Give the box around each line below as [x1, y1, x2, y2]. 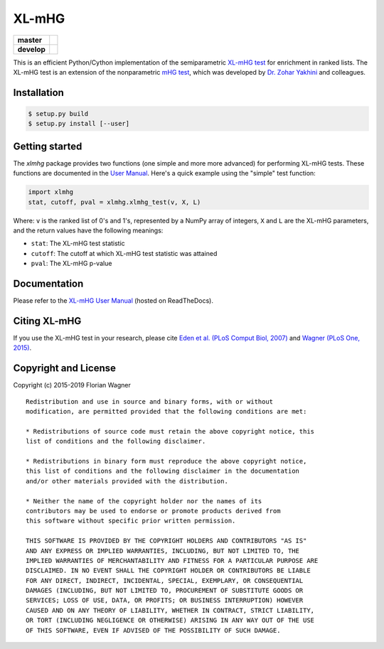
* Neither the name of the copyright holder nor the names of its [26, 497, 262, 505]
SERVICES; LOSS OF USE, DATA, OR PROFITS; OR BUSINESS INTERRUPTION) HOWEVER [26, 596, 304, 604]
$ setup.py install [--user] [28, 119, 130, 128]
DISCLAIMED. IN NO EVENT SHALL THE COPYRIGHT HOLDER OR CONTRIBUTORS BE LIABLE [26, 567, 311, 575]
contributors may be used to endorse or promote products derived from [26, 507, 281, 515]
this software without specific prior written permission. [26, 517, 236, 525]
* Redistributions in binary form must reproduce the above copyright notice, [26, 457, 307, 465]
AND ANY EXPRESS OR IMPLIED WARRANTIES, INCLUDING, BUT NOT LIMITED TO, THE [26, 547, 300, 554]
